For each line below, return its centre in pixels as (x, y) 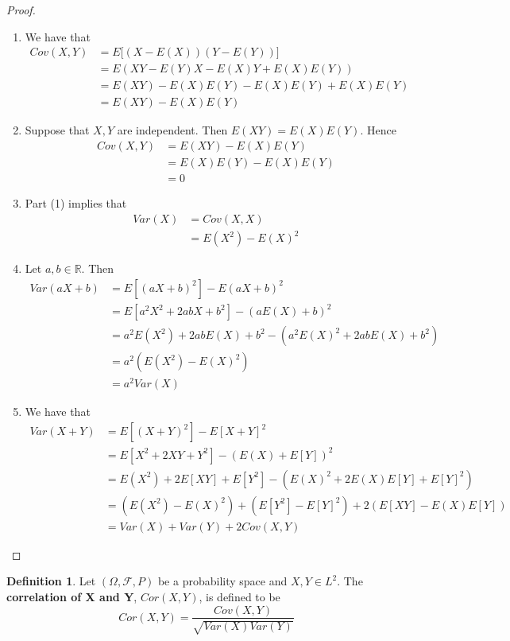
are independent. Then (172, 130)
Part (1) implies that (76, 203)
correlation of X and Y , (72, 596)
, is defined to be (240, 596)
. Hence (378, 130)
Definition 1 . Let (51, 581)
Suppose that (57, 130)
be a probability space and (222, 581)
